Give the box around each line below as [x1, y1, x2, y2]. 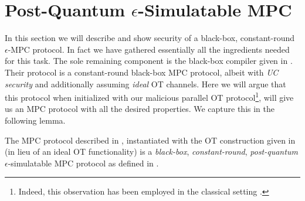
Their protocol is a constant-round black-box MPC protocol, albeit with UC [5, 66, 279, 78]
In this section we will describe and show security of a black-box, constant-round [5, 32, 295, 44]
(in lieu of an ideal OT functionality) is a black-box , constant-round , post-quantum [5, 145, 298, 158]
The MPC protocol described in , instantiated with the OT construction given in [5, 134, 296, 146]
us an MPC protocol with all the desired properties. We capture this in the [5, 103, 274, 115]
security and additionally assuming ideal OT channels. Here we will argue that [5, 77, 286, 90]
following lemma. [5, 114, 66, 126]
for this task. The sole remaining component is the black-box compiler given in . [5, 54, 293, 67]
